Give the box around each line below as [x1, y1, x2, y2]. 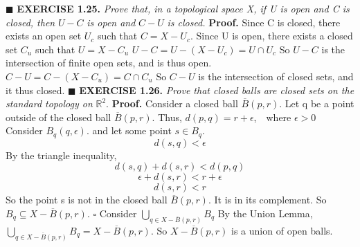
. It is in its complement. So [208, 192, 327, 207]
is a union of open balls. [231, 223, 333, 237]
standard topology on [6, 96, 93, 111]
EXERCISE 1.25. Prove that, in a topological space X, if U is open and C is [17, 1, 350, 15]
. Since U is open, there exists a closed [190, 28, 353, 43]
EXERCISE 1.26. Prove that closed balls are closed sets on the [79, 82, 354, 97]
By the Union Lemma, [217, 205, 313, 220]
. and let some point [86, 123, 172, 138]
